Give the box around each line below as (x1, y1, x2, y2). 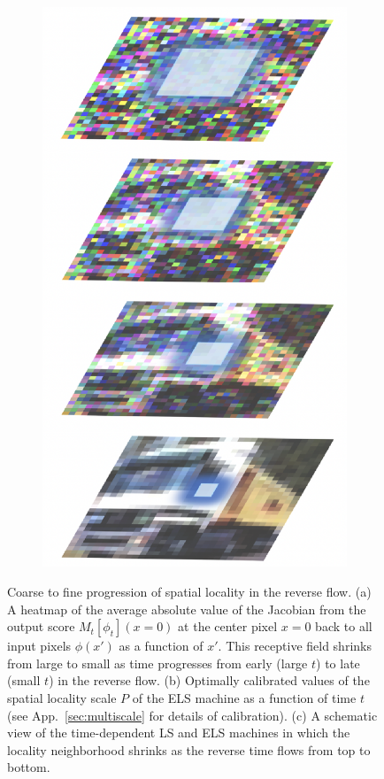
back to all (315, 617, 372, 636)
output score (7, 617, 75, 636)
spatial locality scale (7, 688, 117, 706)
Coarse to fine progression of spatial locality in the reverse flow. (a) (7, 582, 372, 600)
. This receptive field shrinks (218, 636, 372, 655)
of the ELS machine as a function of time (132, 688, 357, 706)
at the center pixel (178, 617, 278, 636)
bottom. (7, 758, 50, 776)
